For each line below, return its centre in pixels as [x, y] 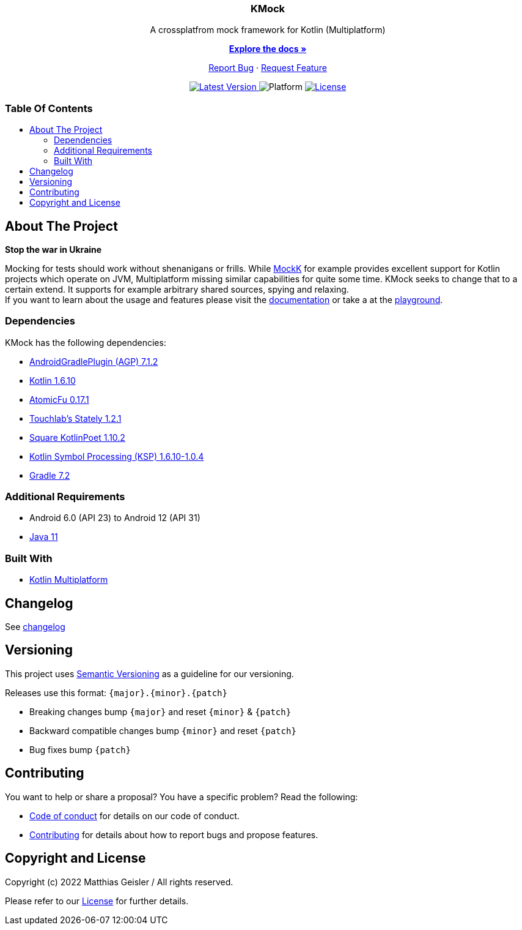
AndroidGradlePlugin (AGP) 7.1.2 [94, 361]
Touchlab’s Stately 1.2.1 [75, 418]
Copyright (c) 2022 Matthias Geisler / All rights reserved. [119, 882]
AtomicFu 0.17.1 [59, 399]
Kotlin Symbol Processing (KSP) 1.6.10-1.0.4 [117, 456]
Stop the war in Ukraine [53, 249]
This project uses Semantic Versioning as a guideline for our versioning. [149, 673]
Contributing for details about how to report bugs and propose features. [174, 834]
